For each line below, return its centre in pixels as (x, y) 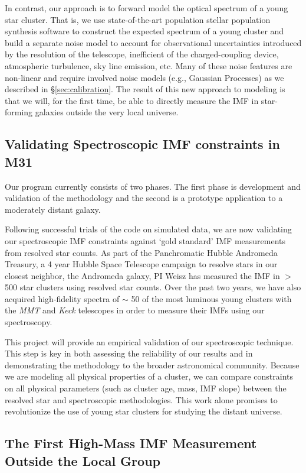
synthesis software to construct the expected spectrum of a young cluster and (144, 31)
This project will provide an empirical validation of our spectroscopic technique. (149, 341)
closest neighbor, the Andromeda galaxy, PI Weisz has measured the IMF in (142, 275)
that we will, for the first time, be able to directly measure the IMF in (132, 100)
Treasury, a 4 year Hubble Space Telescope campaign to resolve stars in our (141, 264)
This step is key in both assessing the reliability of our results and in (129, 353)
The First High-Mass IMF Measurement (131, 443)
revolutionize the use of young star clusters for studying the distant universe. (144, 411)
